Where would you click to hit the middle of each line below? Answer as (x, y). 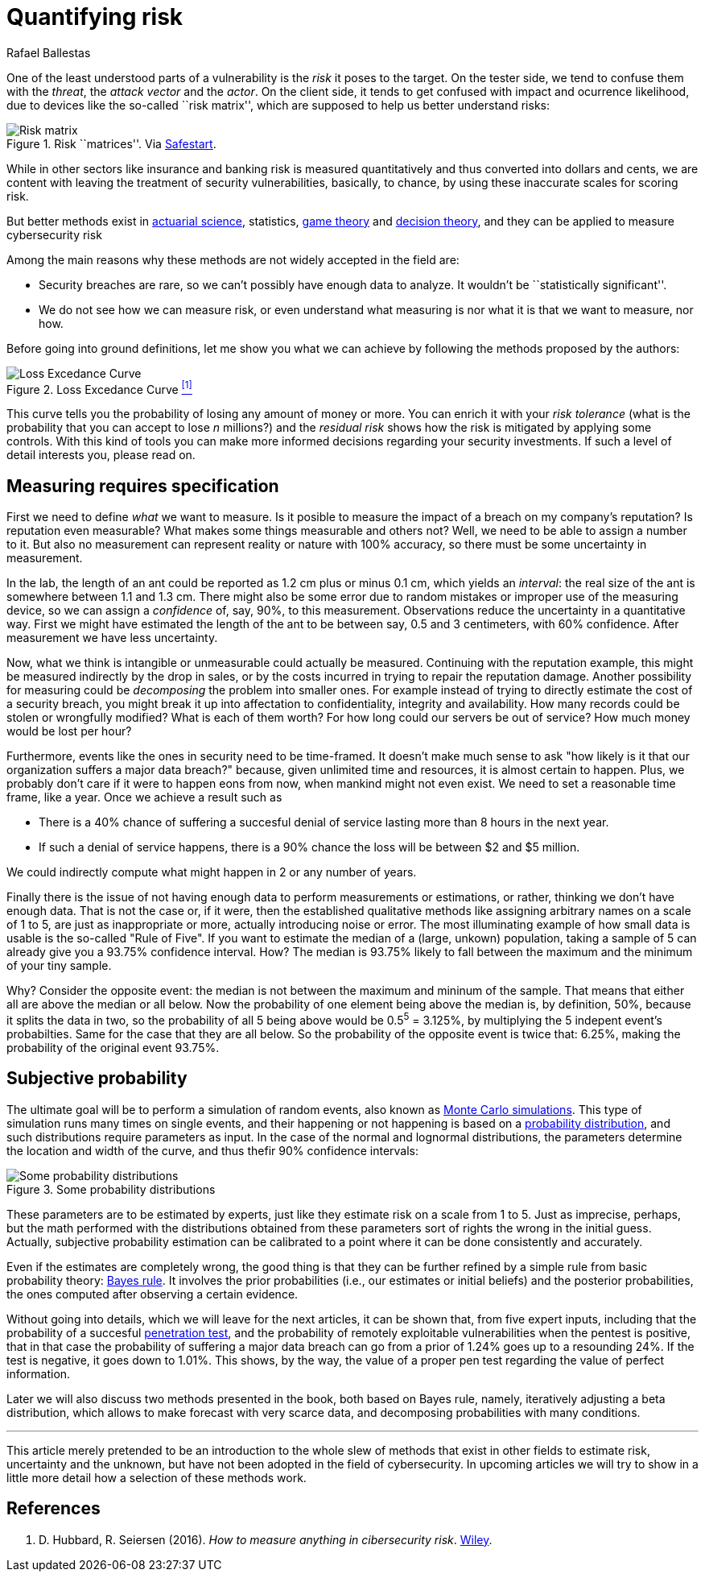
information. (39, 1373)
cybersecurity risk (54, 234)
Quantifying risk (95, 17)
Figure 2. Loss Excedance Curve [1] (99, 388)
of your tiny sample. (59, 966)
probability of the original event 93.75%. (113, 1047)
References (54, 1509)
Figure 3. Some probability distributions (111, 1189)
